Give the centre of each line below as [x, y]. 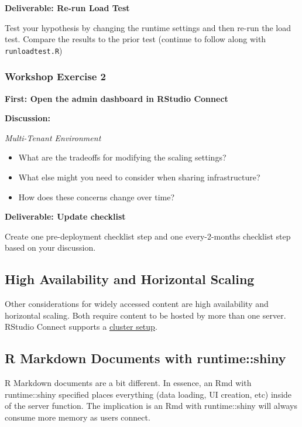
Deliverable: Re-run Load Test [67, 8]
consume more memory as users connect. [78, 417]
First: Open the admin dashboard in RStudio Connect [116, 98]
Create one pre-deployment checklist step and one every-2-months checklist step [148, 236]
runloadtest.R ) [34, 50]
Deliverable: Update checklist [65, 216]
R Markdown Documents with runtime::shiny [145, 358]
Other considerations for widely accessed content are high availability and [137, 304]
